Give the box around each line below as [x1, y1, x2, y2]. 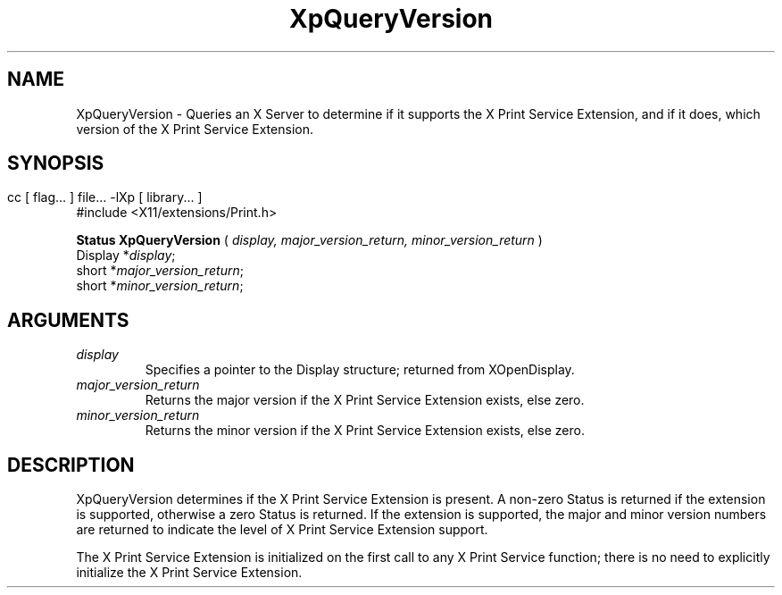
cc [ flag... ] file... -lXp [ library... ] [7, 189, 203, 205]
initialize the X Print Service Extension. [76, 565, 303, 581]
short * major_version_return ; [76, 263, 244, 279]
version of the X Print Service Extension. [76, 121, 313, 137]
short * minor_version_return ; [76, 278, 244, 294]
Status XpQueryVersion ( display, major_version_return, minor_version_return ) [76, 232, 543, 248]
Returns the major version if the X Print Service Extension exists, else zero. [145, 392, 585, 408]
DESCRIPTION [7, 453, 135, 476]
